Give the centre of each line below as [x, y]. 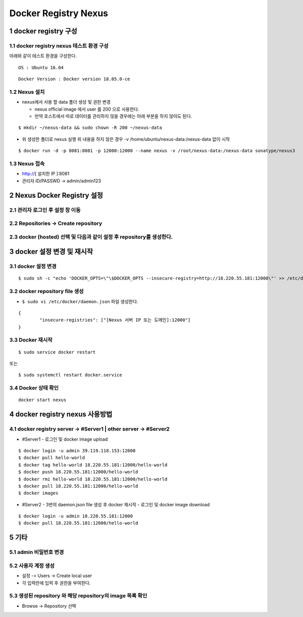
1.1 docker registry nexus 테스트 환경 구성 [59, 45]
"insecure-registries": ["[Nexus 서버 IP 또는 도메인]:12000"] [115, 320]
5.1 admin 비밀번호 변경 [37, 552]
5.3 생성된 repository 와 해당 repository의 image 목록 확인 [78, 596]
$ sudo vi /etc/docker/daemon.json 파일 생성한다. [80, 301]
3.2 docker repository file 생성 [46, 292]
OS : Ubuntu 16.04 [41, 67]
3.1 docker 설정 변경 [33, 266]
